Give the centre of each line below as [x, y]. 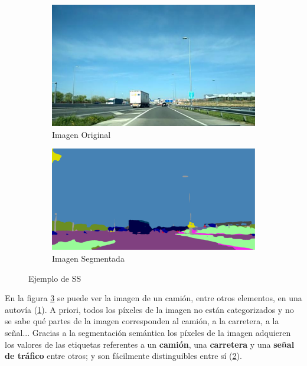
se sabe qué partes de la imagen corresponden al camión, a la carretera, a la [142, 321]
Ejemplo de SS [55, 278]
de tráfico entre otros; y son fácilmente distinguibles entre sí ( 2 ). [123, 356]
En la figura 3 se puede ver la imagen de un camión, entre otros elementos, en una [153, 298]
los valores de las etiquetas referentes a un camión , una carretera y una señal [150, 344]
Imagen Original [81, 134]
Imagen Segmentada [88, 258]
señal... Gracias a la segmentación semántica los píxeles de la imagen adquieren [148, 333]
